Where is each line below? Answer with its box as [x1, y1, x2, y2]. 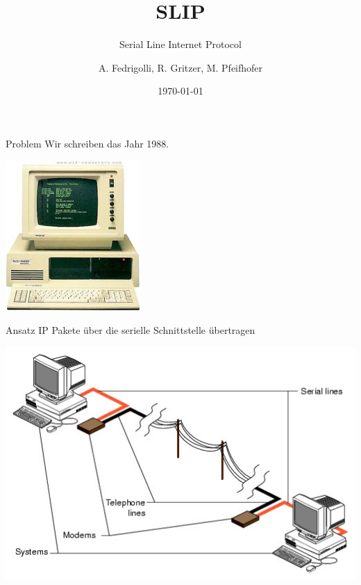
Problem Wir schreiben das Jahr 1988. [6, 136, 169, 150]
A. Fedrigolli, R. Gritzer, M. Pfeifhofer [98, 60, 263, 74]
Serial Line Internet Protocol [119, 37, 242, 51]
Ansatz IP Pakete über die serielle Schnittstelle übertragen [6, 323, 255, 337]
